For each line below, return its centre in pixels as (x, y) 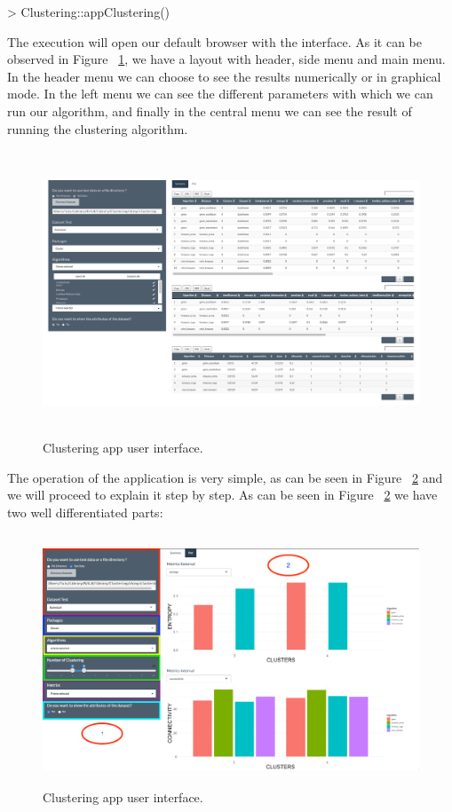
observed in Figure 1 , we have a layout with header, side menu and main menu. (226, 59)
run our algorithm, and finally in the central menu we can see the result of (210, 110)
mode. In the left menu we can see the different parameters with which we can (220, 94)
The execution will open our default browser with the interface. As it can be (214, 41)
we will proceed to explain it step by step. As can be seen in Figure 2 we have (222, 495)
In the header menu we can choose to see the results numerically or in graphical (224, 76)
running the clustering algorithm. (98, 128)
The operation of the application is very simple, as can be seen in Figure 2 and (225, 477)
